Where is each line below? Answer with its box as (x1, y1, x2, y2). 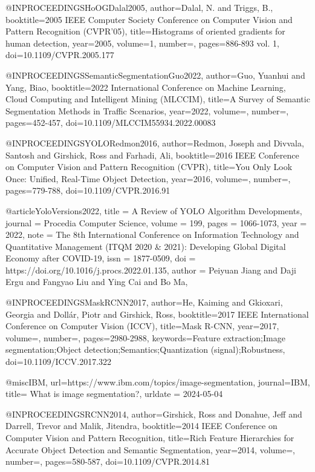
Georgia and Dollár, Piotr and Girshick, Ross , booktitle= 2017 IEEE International (5, 307, 309, 320)
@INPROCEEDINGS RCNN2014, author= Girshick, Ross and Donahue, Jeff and (5, 407, 302, 420)
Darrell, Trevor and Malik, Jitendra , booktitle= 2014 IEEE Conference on (5, 419, 278, 432)
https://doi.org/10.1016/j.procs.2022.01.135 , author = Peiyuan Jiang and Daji (5, 263, 296, 276)
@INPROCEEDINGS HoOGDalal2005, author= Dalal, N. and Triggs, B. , (5, 1, 273, 13)
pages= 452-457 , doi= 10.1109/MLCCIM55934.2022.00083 (5, 116, 216, 129)
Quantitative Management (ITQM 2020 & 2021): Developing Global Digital (5, 240, 286, 252)
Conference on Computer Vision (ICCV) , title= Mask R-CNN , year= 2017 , (5, 320, 279, 332)
